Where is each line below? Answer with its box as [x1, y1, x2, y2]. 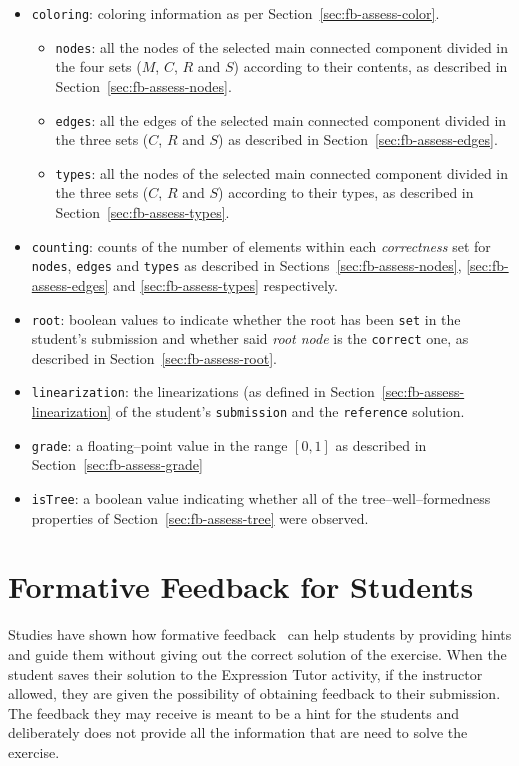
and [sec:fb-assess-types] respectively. [113, 274, 338, 295]
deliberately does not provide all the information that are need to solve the [8, 722, 468, 743]
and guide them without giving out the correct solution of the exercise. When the [8, 643, 507, 664]
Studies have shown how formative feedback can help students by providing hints [8, 624, 512, 645]
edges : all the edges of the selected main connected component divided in [55, 109, 507, 130]
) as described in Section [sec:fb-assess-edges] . [218, 129, 498, 150]
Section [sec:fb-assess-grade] [31, 454, 203, 475]
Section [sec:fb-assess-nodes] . [55, 75, 232, 96]
